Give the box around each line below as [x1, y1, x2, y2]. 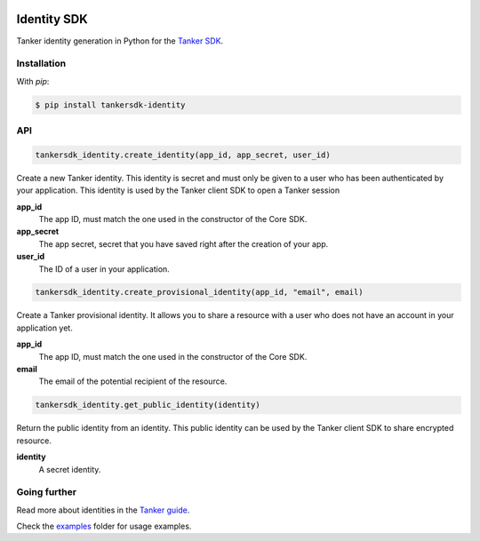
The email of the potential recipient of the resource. [38, 376, 228, 386]
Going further [16, 486, 77, 498]
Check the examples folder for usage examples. [16, 521, 192, 532]
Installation [16, 58, 67, 70]
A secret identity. [38, 464, 101, 474]
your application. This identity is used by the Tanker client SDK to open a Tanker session [16, 185, 340, 195]
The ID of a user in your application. [38, 263, 171, 274]
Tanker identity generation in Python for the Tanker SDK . [16, 36, 224, 46]
